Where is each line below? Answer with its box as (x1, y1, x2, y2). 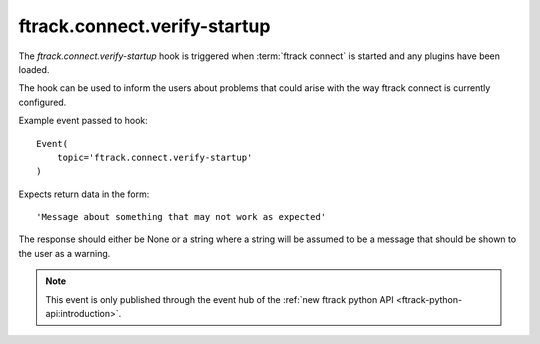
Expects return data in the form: (18, 188, 150, 200)
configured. (18, 96, 67, 108)
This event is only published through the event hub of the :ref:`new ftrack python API (45, 293, 394, 305)
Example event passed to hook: (18, 115, 149, 127)
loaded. (18, 63, 50, 75)
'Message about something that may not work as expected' (36, 211, 327, 223)
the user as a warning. (18, 247, 111, 259)
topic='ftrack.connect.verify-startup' (56, 151, 253, 163)
